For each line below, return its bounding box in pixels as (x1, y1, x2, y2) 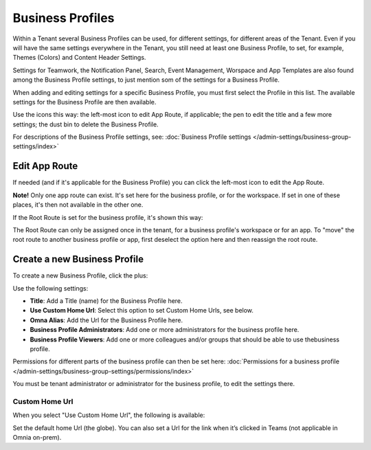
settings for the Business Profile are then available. (12, 98, 157, 106)
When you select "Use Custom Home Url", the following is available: (12, 411, 205, 419)
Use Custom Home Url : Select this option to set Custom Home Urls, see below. (30, 306, 254, 315)
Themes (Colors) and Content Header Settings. (12, 54, 146, 62)
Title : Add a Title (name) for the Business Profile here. (30, 297, 183, 305)
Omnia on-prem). (12, 434, 62, 442)
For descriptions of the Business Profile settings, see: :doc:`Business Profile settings (12, 133, 251, 141)
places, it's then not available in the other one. (12, 201, 144, 209)
